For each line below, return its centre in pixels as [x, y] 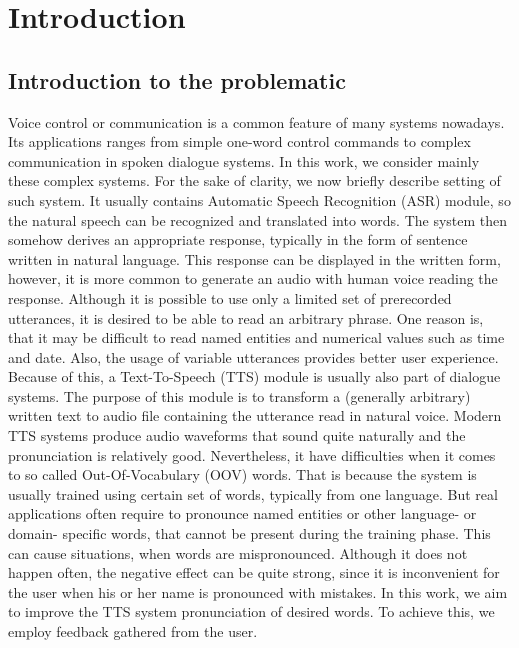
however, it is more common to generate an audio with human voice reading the [253, 278]
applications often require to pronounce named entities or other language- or [242, 513]
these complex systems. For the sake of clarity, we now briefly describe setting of [254, 180]
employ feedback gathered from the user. [133, 631]
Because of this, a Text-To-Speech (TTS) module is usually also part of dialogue [254, 376]
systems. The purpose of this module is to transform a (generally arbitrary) [239, 395]
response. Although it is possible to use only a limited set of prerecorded [230, 297]
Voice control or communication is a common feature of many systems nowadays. [256, 121]
